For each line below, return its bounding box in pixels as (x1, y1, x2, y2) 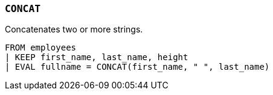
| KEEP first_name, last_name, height (5, 52, 188, 63)
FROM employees (5, 43, 77, 53)
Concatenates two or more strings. (5, 24, 143, 35)
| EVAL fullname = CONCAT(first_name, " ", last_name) (5, 62, 270, 72)
